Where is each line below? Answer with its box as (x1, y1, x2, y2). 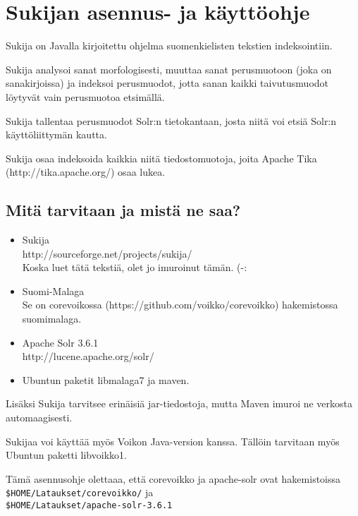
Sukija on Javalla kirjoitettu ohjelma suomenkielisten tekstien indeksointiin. (6, 38, 333, 53)
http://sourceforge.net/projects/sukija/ (22, 246, 192, 260)
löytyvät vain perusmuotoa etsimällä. (6, 89, 165, 104)
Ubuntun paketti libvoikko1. (6, 448, 127, 462)
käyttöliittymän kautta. (6, 127, 107, 142)
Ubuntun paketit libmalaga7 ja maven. (22, 372, 190, 387)
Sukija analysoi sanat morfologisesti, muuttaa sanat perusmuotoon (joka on (6, 61, 332, 76)
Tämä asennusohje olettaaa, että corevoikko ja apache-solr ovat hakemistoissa (6, 471, 341, 486)
